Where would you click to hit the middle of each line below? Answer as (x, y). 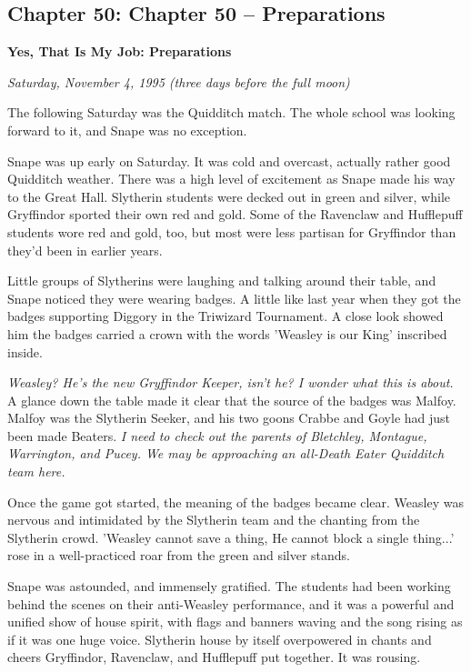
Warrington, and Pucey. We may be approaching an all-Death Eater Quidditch (226, 453)
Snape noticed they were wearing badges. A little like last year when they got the (234, 298)
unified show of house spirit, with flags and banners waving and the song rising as (235, 622)
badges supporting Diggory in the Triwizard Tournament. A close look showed (225, 316)
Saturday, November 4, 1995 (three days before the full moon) (179, 81)
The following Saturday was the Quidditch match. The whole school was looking (231, 112)
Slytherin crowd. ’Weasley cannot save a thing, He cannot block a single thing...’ (231, 537)
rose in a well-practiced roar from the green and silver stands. (179, 555)
